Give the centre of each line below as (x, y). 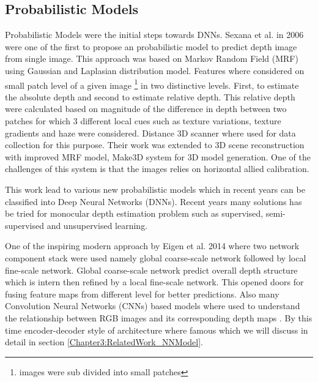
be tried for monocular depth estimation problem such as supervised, (134, 213)
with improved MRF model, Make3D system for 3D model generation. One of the (158, 156)
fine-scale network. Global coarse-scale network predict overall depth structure (151, 270)
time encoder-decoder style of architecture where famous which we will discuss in (157, 330)
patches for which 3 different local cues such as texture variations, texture (143, 121)
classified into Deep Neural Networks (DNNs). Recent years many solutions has (153, 201)
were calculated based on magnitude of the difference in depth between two (146, 109)
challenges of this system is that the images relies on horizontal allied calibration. (157, 169)
